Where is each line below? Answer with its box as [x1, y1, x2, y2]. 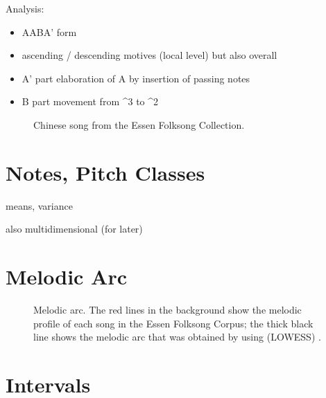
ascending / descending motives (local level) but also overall [22, 48, 277, 62]
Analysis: [6, 1, 44, 15]
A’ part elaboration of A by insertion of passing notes [22, 71, 250, 85]
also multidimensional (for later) [6, 221, 143, 236]
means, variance [6, 198, 73, 212]
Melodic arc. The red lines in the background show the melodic [33, 302, 302, 316]
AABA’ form [22, 24, 77, 39]
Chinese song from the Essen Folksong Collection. [33, 117, 245, 132]
